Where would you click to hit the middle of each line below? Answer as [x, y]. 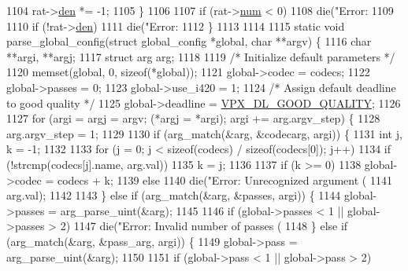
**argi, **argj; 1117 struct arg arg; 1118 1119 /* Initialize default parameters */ [201, 56]
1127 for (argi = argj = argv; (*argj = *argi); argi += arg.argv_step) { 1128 [193, 118]
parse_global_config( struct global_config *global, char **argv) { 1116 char [189, 41]
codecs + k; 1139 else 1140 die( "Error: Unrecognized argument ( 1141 [224, 179]
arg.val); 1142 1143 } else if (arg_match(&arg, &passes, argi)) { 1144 [174, 195]
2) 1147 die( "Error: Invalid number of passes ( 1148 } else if [204, 226]
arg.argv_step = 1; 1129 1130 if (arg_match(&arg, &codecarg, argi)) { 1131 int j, [204, 133]
